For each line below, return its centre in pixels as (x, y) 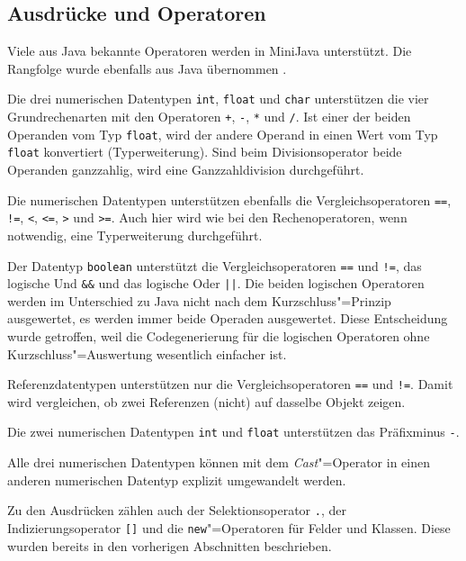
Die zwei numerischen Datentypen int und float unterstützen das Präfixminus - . (233, 432)
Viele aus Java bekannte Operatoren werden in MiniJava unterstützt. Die (210, 51)
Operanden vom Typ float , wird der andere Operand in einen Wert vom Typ (223, 134)
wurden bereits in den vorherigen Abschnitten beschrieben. (170, 545)
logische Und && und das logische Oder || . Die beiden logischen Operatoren (216, 283)
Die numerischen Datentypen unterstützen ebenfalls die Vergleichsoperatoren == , (229, 199)
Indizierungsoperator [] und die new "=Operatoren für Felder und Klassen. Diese (229, 527)
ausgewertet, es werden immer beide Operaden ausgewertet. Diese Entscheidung (228, 318)
